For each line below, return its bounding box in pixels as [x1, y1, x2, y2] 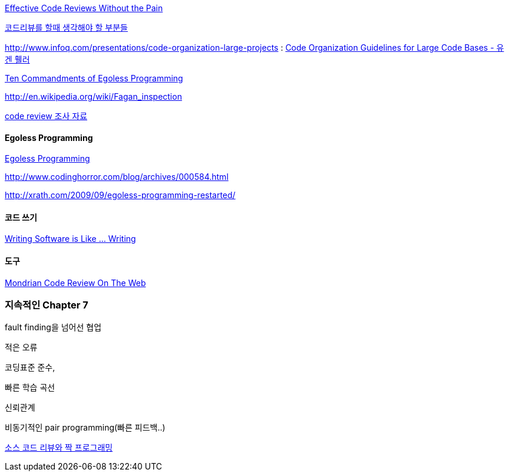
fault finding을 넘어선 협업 [5, 322, 102, 333]
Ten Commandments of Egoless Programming [5, 73, 183, 83]
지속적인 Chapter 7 [5, 299, 88, 311]
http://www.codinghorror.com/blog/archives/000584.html [5, 172, 229, 182]
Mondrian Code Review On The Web [5, 277, 146, 288]
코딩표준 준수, [5, 362, 55, 373]
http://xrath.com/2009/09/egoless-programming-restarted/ [5, 190, 236, 201]
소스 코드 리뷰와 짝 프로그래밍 [5, 442, 113, 453]
